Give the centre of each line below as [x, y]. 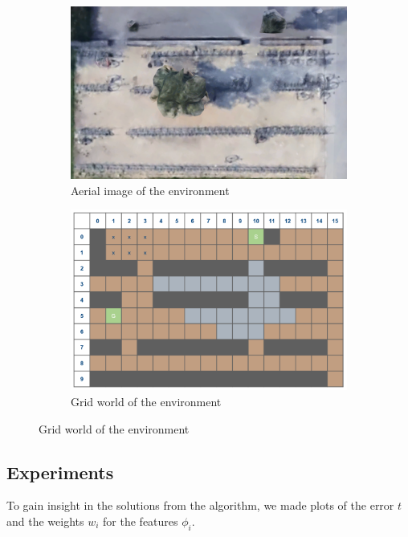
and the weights [45, 521]
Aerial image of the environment [150, 190]
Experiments [60, 472]
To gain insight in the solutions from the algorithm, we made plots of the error [200, 505]
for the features [141, 521]
